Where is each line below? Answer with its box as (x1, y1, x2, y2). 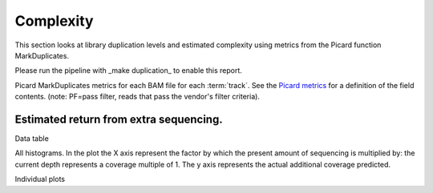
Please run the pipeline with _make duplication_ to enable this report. (14, 66, 242, 75)
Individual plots (14, 175, 66, 184)
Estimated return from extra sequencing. (14, 112, 224, 126)
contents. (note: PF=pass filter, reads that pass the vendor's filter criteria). (14, 92, 261, 102)
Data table (14, 134, 50, 143)
